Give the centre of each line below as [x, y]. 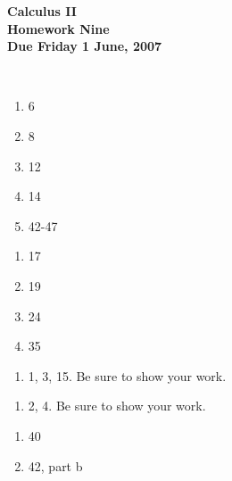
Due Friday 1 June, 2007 [85, 46]
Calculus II [42, 11]
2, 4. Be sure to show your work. [117, 406]
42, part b [55, 465]
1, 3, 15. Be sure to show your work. [127, 375]
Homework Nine [58, 28]
